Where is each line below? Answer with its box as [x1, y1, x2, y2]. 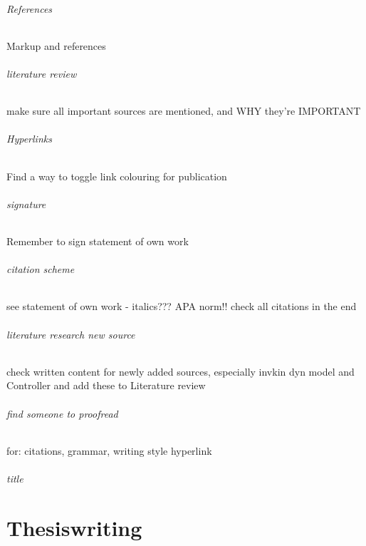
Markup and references [6, 38, 106, 53]
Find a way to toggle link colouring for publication [6, 168, 227, 183]
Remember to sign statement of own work [6, 233, 189, 248]
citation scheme [6, 262, 75, 277]
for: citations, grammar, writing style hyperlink [6, 443, 212, 458]
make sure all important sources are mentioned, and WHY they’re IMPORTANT [6, 103, 361, 118]
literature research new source [6, 326, 135, 341]
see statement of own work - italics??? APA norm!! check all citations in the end [6, 299, 357, 314]
